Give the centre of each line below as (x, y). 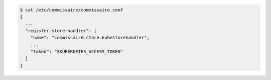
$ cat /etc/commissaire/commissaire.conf (72, 10)
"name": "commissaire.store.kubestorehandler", (90, 38)
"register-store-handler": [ (61, 31)
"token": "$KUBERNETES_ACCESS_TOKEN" (77, 51)
